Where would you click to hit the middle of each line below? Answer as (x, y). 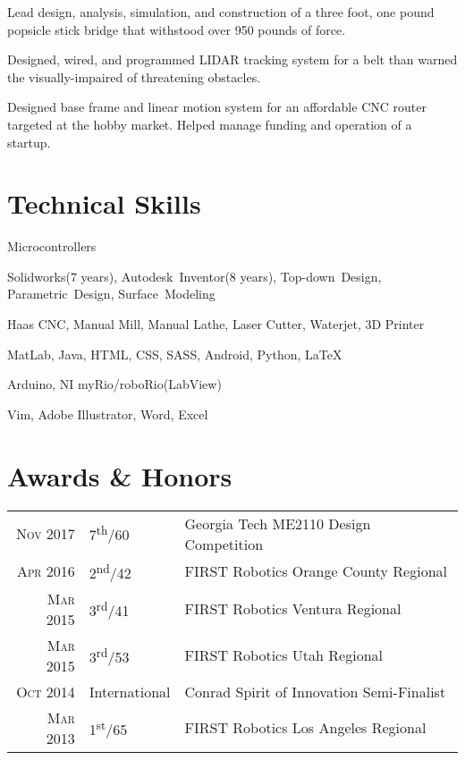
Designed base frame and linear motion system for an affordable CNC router (217, 107)
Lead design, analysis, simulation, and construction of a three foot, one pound (221, 12)
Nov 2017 (45, 534)
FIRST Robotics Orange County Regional (316, 571)
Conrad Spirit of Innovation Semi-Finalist (315, 691)
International (130, 691)
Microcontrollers (52, 246)
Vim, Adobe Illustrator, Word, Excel (108, 414)
